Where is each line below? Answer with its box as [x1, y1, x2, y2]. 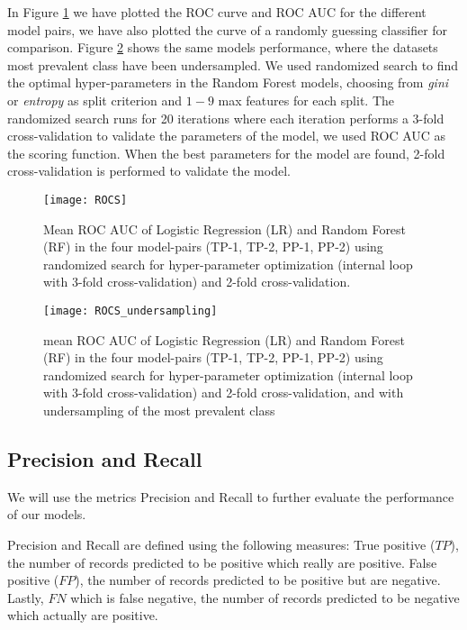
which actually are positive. [7, 606, 158, 625]
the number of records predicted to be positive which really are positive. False [7, 552, 437, 571]
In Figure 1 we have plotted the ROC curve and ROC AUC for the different [7, 3, 427, 21]
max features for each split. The [218, 90, 395, 109]
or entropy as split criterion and [7, 90, 183, 109]
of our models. [7, 505, 86, 524]
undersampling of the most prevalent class [43, 401, 275, 419]
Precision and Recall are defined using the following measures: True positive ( [7, 534, 436, 553]
